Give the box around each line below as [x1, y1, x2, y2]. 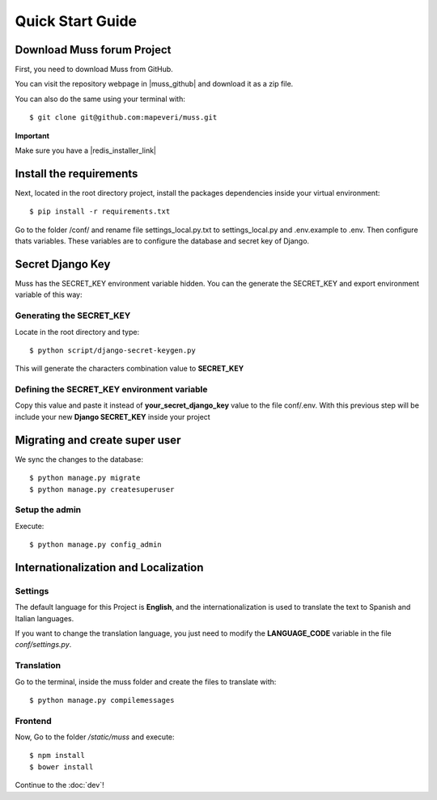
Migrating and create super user [15, 433, 181, 447]
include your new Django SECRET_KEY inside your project [15, 412, 210, 421]
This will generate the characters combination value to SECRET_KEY [15, 364, 244, 374]
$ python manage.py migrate [29, 473, 141, 483]
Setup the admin [15, 504, 82, 515]
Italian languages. [15, 613, 74, 623]
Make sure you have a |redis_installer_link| [15, 146, 157, 155]
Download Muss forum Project [15, 43, 172, 57]
